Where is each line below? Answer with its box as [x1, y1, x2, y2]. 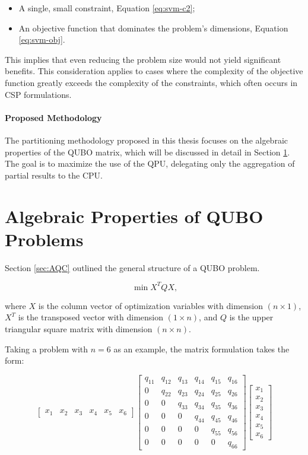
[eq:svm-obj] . [18, 33, 65, 46]
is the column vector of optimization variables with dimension [38, 299, 263, 311]
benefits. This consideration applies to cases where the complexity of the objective [5, 65, 303, 77]
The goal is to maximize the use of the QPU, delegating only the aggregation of [5, 157, 295, 170]
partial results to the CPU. [5, 168, 103, 181]
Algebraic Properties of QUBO [5, 203, 263, 228]
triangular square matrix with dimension [5, 322, 153, 335]
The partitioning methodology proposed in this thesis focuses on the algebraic [5, 133, 288, 146]
